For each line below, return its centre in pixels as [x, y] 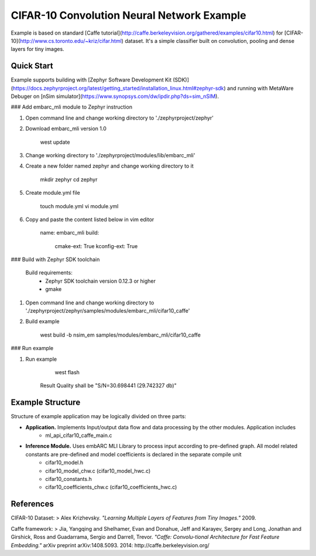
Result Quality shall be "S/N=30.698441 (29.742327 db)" [108, 386]
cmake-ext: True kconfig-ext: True [96, 246]
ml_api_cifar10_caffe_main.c [79, 435]
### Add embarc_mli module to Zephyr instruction [72, 107]
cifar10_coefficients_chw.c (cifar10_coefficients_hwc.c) [111, 487]
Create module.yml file [53, 193]
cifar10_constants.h [68, 479]
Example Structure [46, 403]
